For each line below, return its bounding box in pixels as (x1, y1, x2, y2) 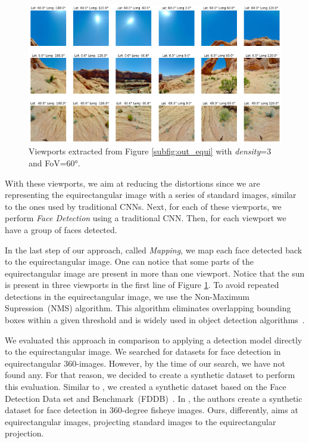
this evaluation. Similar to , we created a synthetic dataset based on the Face (5, 380, 286, 393)
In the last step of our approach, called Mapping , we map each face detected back (5, 243, 302, 256)
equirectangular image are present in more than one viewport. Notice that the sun (5, 267, 305, 279)
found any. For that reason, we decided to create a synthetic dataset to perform (5, 368, 295, 381)
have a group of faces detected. (5, 223, 117, 236)
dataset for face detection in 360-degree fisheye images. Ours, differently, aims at (5, 404, 298, 416)
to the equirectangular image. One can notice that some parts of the (5, 255, 254, 268)
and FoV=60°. (29, 156, 80, 169)
